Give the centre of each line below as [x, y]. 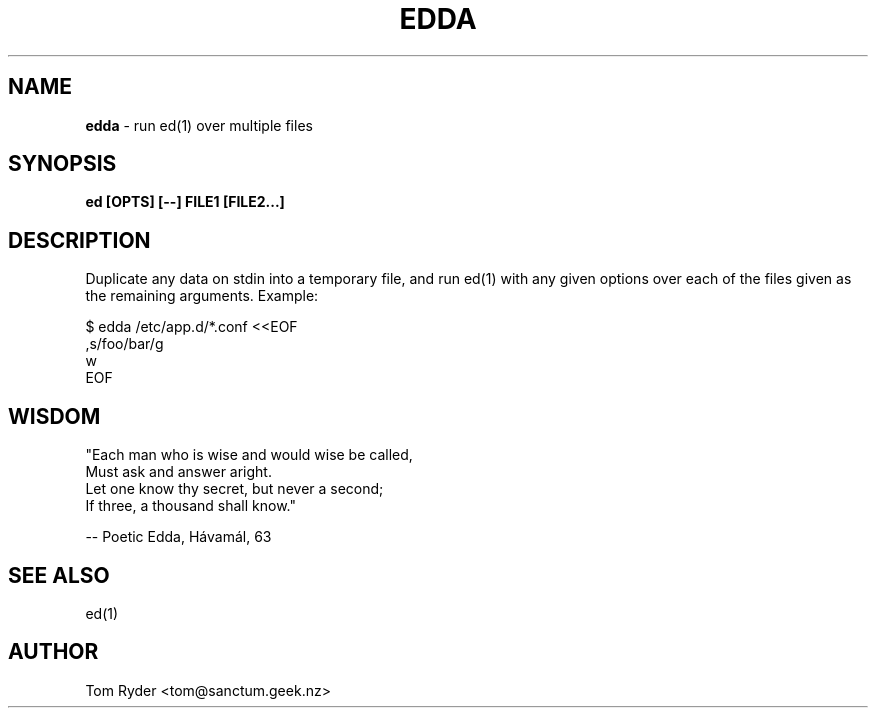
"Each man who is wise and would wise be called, [249, 455]
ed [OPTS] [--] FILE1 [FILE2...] [185, 202]
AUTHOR [53, 652]
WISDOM [54, 416]
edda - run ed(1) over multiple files [199, 125]
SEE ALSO [59, 575]
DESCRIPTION [79, 240]
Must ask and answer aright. [178, 472]
